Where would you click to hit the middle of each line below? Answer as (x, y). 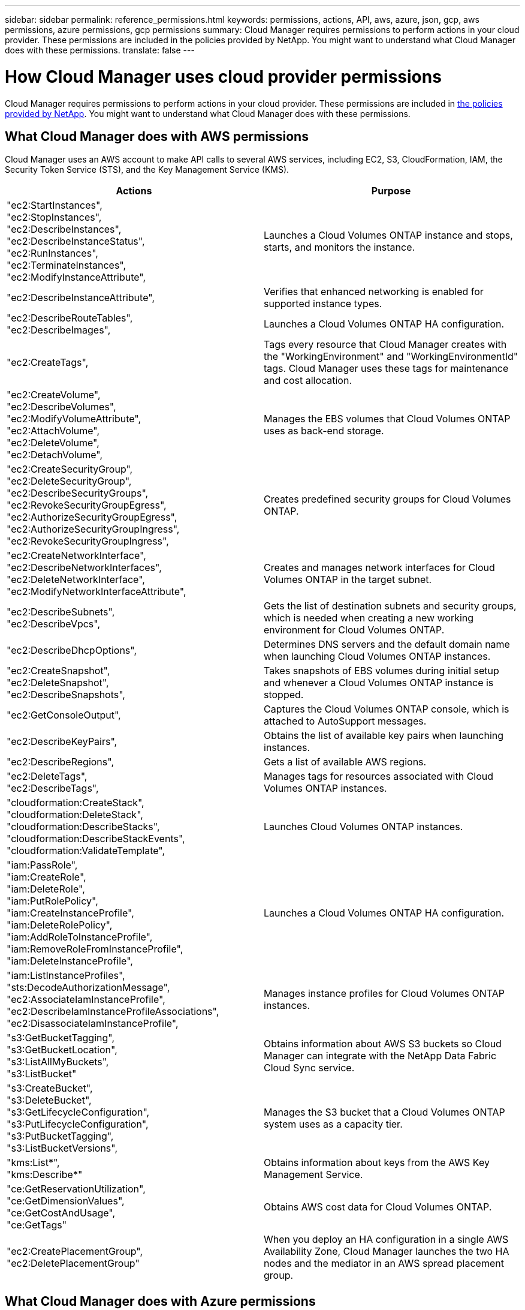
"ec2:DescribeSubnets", (61, 612)
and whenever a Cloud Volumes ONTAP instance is (379, 683)
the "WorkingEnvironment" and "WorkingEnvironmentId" (391, 357)
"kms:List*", (33, 1163)
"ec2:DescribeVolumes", (61, 407)
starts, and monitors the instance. (340, 247)
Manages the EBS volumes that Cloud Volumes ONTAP (387, 419)
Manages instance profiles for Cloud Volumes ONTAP (384, 994)
